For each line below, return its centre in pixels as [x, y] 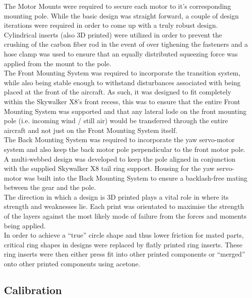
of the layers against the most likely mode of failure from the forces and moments [125, 216]
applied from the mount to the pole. [58, 63]
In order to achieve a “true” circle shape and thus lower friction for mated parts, [124, 235]
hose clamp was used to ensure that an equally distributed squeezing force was [121, 53]
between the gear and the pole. [50, 187]
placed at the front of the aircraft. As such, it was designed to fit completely [118, 92]
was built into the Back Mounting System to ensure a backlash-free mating [136, 177]
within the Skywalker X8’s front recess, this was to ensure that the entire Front [122, 101]
